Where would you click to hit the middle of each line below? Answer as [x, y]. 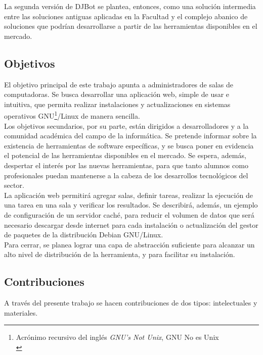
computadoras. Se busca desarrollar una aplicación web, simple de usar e [117, 94]
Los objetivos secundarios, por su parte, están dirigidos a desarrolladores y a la [126, 125]
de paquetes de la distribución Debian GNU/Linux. [84, 235]
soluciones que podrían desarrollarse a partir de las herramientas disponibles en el [131, 26]
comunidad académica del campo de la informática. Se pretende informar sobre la [130, 136]
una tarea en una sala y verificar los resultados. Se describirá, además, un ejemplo [131, 205]
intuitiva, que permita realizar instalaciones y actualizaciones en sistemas [117, 104]
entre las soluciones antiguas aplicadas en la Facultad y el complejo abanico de [126, 16]
